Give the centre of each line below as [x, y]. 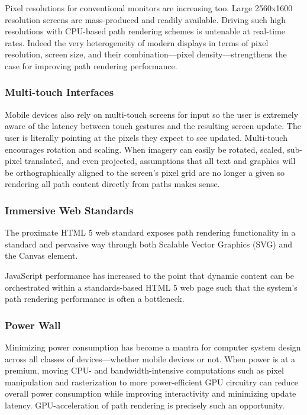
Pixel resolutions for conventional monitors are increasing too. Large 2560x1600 [149, 8]
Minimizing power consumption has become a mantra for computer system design [153, 347]
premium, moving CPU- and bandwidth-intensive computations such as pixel [144, 370]
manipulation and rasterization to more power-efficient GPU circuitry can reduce [152, 382]
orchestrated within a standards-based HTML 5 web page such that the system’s [151, 287]
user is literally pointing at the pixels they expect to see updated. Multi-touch [146, 137]
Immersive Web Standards [69, 210]
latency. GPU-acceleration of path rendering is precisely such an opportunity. [145, 405]
